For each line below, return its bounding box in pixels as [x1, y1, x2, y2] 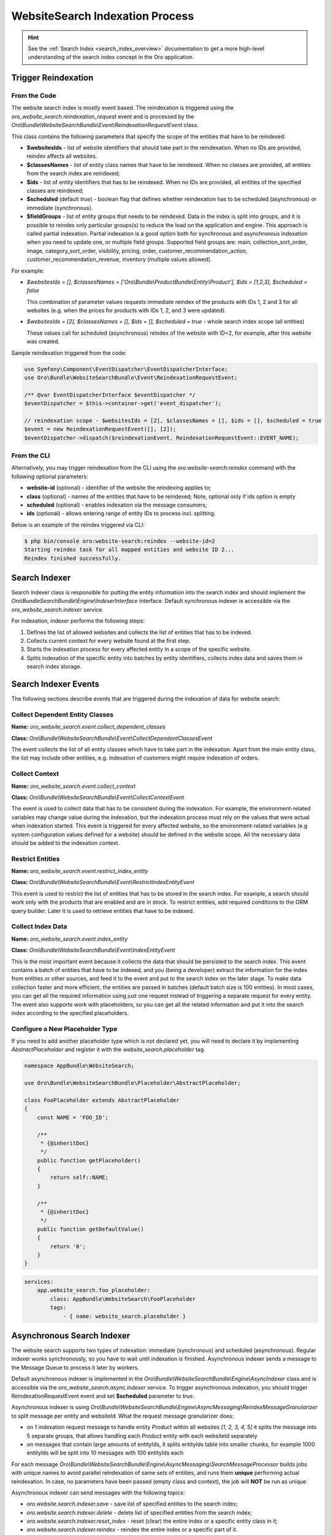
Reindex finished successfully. [24, 554, 122, 562]
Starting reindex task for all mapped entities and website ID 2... [24, 546, 235, 553]
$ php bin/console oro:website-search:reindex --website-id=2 [24, 537, 215, 545]
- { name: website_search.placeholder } [63, 1313, 186, 1319]
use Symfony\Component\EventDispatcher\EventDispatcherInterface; [24, 365, 228, 373]
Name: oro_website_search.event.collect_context [11, 782, 136, 790]
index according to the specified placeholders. [11, 1009, 129, 1016]
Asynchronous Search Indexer [11, 1330, 131, 1341]
